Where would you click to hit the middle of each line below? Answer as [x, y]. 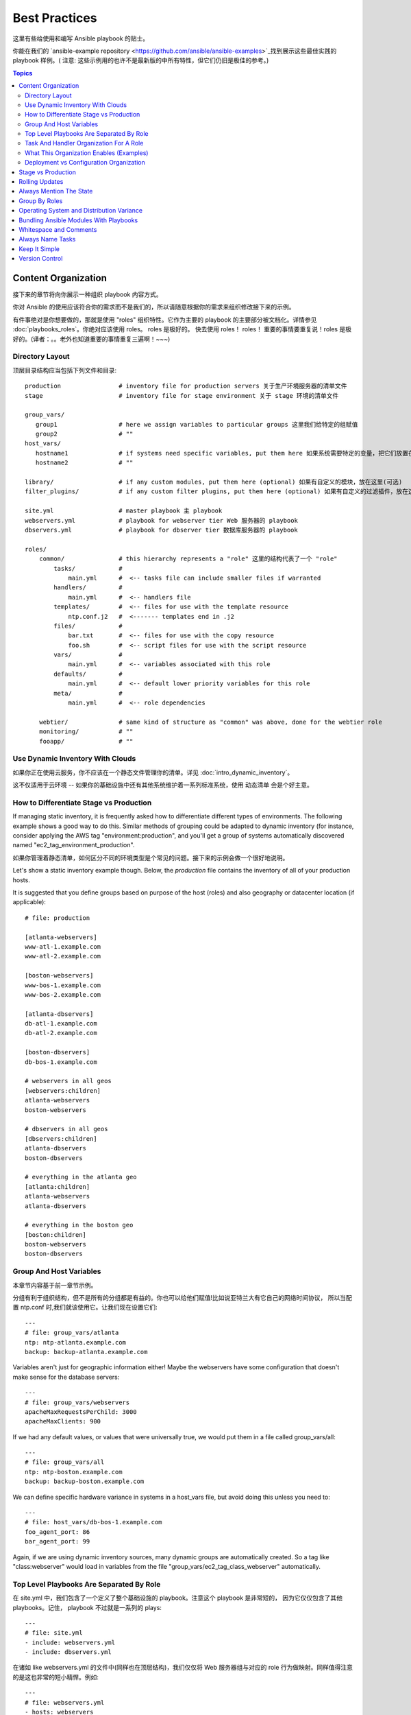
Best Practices [55, 18]
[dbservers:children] [61, 1138]
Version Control [41, 259]
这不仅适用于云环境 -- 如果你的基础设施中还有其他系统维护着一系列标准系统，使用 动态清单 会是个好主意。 [163, 785]
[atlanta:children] [58, 1186]
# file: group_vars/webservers [77, 1402]
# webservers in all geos [68, 1081]
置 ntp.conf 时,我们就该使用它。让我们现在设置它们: [85, 1308]
